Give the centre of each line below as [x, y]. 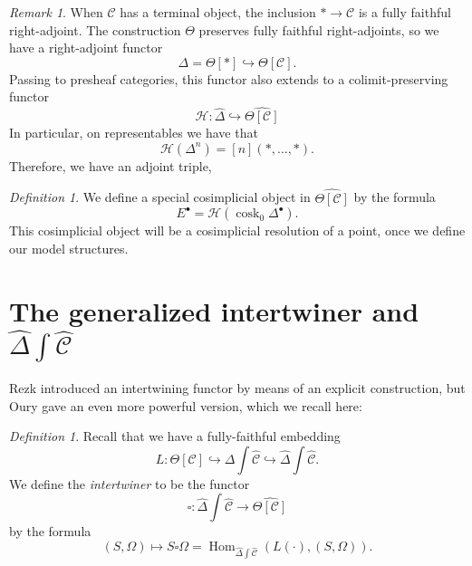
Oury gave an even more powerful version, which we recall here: [186, 405]
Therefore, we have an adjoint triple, [111, 165]
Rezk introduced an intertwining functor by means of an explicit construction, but [237, 387]
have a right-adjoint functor [86, 48]
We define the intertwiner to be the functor [130, 483]
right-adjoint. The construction [95, 29]
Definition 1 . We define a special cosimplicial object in [160, 197]
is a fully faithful [405, 12]
